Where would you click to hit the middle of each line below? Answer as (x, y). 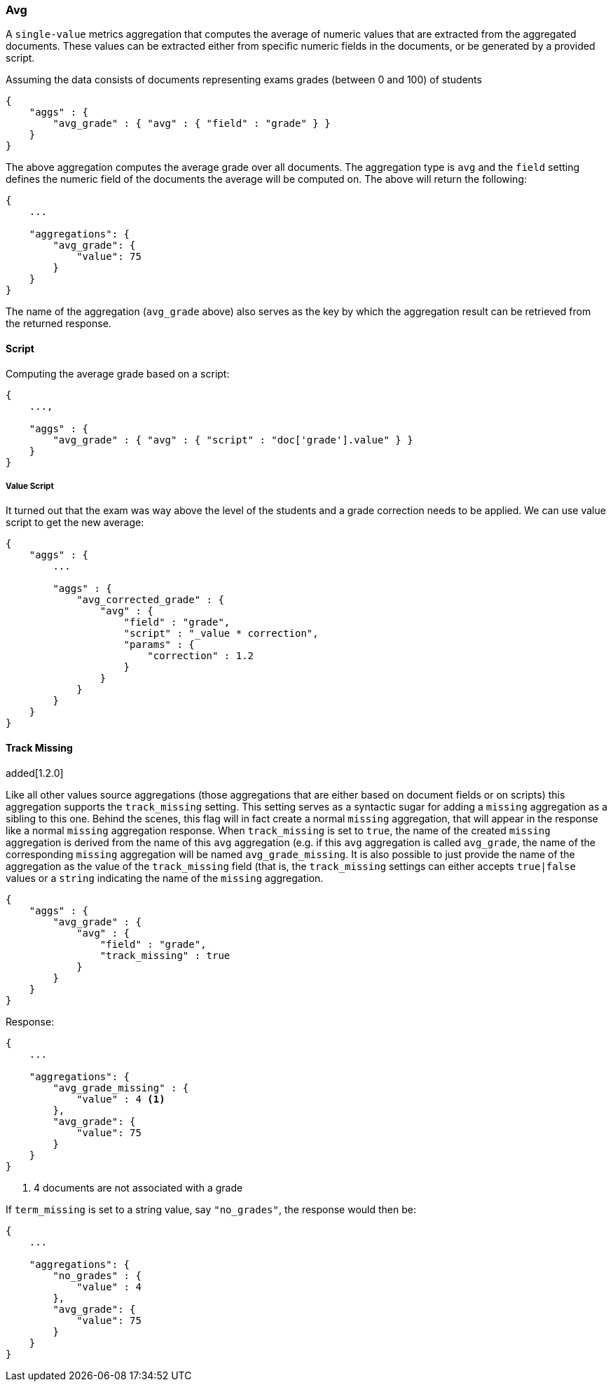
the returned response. (58, 324)
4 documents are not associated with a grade (138, 1187)
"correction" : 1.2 (201, 656)
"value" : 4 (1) (121, 1099)
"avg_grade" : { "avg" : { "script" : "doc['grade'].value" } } (233, 440)
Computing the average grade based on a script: (118, 373)
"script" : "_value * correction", (221, 634)
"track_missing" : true (165, 955)
